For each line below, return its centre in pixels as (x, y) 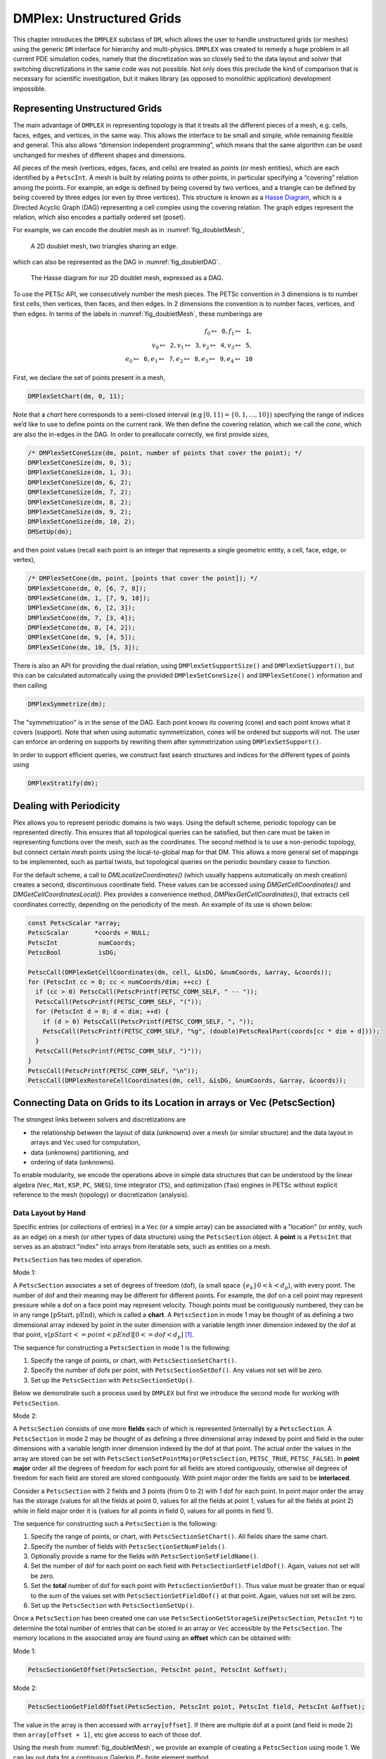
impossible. (30, 89)
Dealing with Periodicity (67, 806)
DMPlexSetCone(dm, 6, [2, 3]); (82, 608)
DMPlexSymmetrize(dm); (67, 704)
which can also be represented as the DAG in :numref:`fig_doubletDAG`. (117, 262)
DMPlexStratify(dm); (63, 783)
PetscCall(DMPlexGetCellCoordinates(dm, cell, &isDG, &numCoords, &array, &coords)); (180, 972)
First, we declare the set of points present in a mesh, (89, 377)
